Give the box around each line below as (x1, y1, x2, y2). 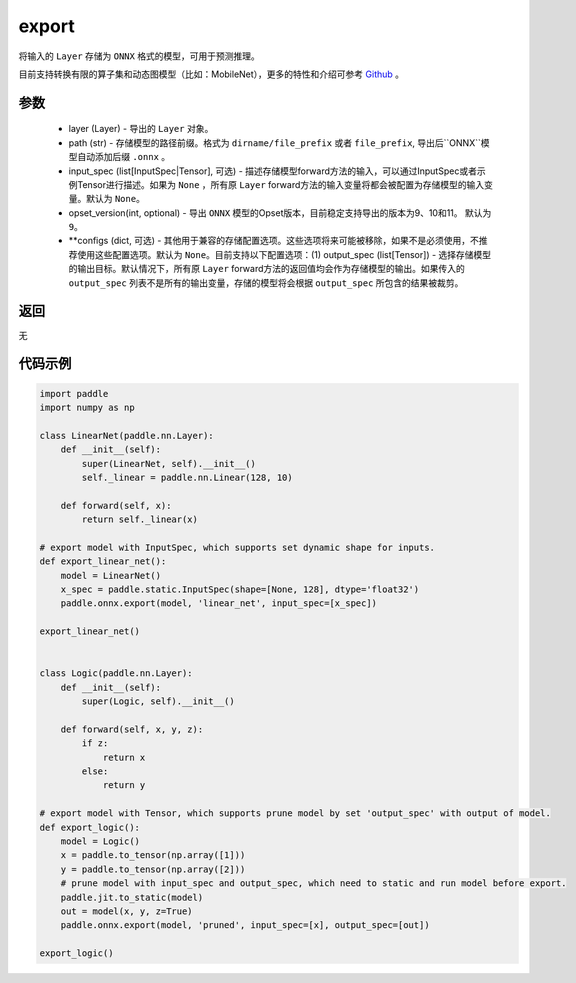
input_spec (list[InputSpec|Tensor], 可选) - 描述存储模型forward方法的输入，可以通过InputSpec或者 (68, 165, 477, 177)
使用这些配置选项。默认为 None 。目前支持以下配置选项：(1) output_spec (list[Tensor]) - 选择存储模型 (76, 248, 492, 260)
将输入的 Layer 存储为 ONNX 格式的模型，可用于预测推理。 (18, 50, 260, 62)
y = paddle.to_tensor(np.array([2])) (60, 863, 246, 875)
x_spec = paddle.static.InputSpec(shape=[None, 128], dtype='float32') (60, 584, 420, 595)
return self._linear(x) (81, 514, 199, 525)
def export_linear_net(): (39, 556, 167, 567)
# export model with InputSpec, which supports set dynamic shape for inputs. (39, 541, 435, 553)
